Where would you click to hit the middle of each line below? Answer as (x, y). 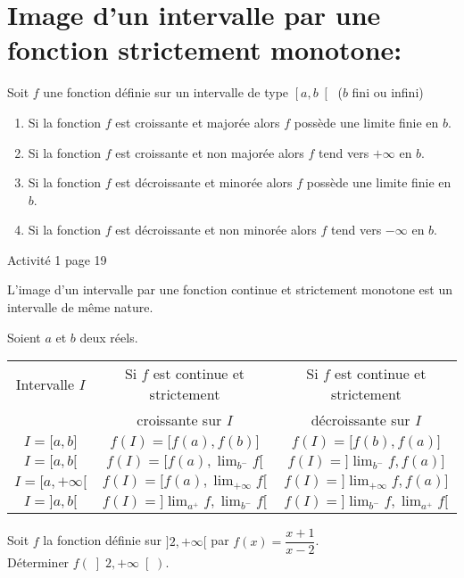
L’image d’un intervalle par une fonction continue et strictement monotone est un (230, 289)
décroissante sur (360, 420)
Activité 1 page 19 (57, 259)
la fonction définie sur (103, 540)
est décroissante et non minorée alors (216, 230)
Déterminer (38, 562)
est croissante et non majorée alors (210, 152)
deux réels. (109, 337)
